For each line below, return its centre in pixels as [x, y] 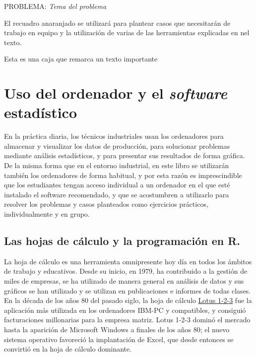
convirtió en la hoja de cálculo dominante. [68, 349]
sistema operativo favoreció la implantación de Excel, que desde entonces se [119, 339]
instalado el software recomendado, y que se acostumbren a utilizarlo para [117, 194]
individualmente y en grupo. [47, 214]
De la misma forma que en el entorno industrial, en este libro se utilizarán [117, 165]
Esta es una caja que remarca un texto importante [81, 59]
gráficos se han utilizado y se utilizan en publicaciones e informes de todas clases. [128, 290]
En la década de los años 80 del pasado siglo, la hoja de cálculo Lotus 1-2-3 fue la [128, 300]
